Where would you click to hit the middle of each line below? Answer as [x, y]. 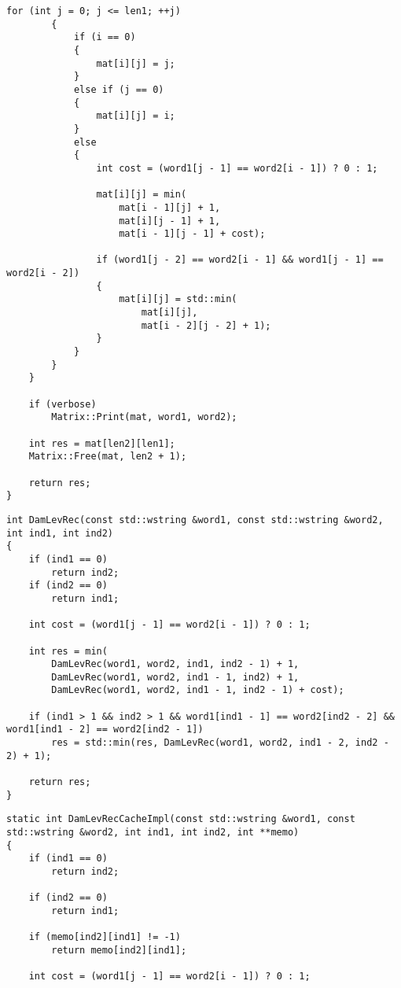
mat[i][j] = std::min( [178, 299]
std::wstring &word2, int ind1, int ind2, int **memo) [153, 833]
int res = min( [68, 651]
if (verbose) [63, 404]
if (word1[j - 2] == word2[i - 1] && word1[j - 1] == [240, 260]
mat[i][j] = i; [136, 116]
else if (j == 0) [119, 89]
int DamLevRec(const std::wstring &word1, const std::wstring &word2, [195, 520]
